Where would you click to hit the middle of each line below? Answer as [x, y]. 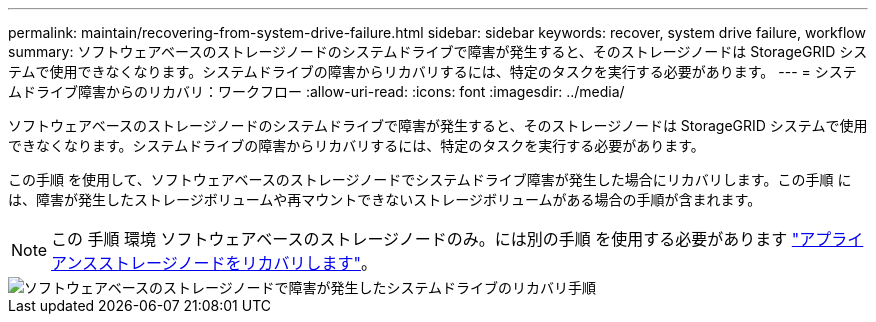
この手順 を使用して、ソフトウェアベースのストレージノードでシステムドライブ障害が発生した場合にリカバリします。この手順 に [430, 179]
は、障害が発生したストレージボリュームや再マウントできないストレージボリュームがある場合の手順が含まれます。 [385, 199]
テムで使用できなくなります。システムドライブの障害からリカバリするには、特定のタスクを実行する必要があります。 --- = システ [432, 71]
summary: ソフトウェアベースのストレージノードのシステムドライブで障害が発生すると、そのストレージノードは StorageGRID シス [438, 51]
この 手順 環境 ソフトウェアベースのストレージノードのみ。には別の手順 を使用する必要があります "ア [433, 239]
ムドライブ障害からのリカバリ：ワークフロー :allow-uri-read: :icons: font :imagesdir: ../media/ [316, 91]
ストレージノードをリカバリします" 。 [237, 263]
